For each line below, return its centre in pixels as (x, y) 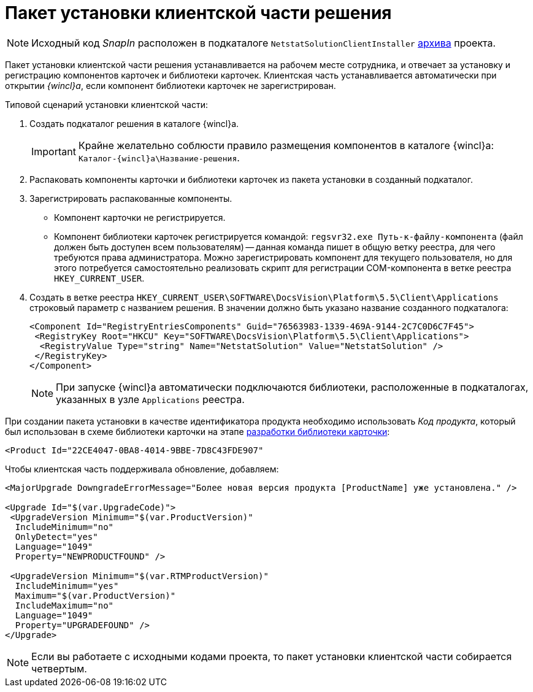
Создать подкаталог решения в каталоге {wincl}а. (134, 123)
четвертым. (59, 668)
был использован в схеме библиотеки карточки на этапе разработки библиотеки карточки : (197, 431)
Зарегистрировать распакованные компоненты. (131, 198)
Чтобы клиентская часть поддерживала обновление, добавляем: (142, 469)
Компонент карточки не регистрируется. (140, 217)
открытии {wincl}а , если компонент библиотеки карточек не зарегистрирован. (171, 85)
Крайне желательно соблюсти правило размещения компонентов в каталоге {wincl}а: (286, 145)
